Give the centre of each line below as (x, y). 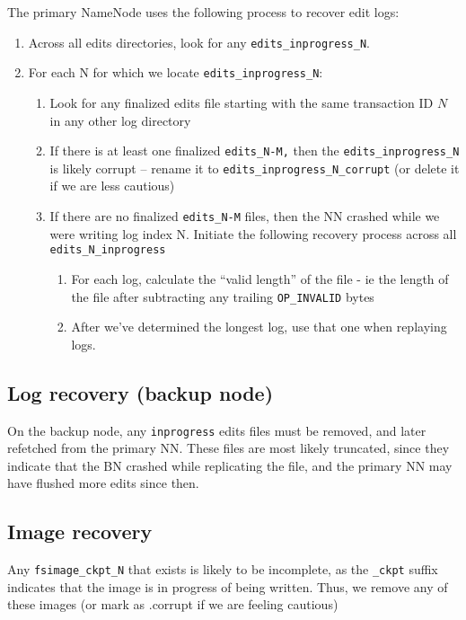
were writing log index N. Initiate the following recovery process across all (253, 233)
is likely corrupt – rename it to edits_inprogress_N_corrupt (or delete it (255, 168)
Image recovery (80, 531)
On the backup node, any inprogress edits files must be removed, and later (217, 430)
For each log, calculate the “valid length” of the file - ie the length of (260, 278)
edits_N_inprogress (108, 250)
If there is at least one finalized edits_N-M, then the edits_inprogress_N (255, 151)
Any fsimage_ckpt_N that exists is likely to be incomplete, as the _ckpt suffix (223, 569)
